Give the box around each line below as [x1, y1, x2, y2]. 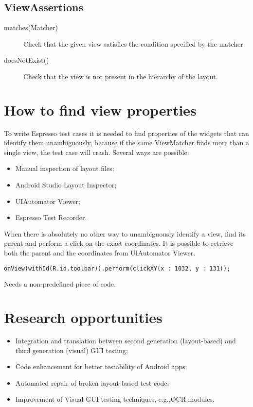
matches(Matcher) [4, 22, 58, 33]
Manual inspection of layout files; [15, 163, 114, 173]
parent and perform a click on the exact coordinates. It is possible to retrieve [4, 238, 234, 248]
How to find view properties [4, 100, 197, 119]
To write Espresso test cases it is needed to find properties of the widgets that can [4, 128, 249, 138]
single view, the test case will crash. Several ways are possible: [4, 147, 189, 157]
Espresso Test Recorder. [15, 212, 87, 222]
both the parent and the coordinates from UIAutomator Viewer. [4, 248, 196, 258]
